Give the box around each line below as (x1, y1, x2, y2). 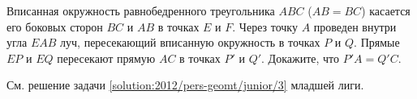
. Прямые (354, 34, 400, 51)
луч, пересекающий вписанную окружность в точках (60, 34, 320, 51)
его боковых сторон (6, 18, 103, 35)
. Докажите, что (261, 49, 339, 66)
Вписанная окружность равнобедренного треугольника (6, 2, 275, 19)
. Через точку (232, 18, 298, 35)
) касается (361, 2, 411, 19)
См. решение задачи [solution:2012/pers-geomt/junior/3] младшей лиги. (6, 76, 364, 93)
